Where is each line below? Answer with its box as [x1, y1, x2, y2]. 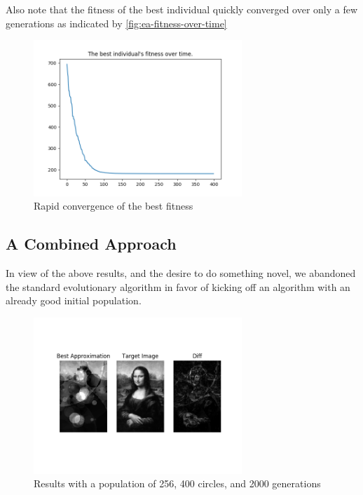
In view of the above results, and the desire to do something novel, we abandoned [6, 266, 356, 280]
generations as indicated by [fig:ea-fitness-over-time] [6, 15, 227, 30]
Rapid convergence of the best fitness [34, 198, 193, 213]
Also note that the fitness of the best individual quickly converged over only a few [6, 2, 358, 16]
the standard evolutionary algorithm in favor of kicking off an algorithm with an [6, 279, 350, 294]
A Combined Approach [6, 233, 177, 255]
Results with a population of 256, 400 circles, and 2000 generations [34, 476, 321, 491]
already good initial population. [6, 293, 142, 308]
